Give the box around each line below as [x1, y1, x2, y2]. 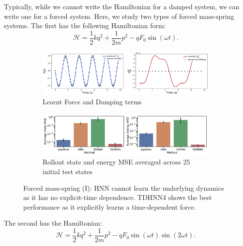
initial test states [43, 166, 92, 176]
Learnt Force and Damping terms [43, 97, 142, 107]
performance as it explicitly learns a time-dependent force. [23, 201, 196, 212]
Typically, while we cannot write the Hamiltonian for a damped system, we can [4, 1, 240, 11]
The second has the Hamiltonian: [4, 218, 102, 228]
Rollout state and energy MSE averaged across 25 [43, 157, 190, 167]
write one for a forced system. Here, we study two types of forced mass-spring [4, 11, 234, 21]
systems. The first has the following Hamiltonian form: [4, 20, 166, 31]
